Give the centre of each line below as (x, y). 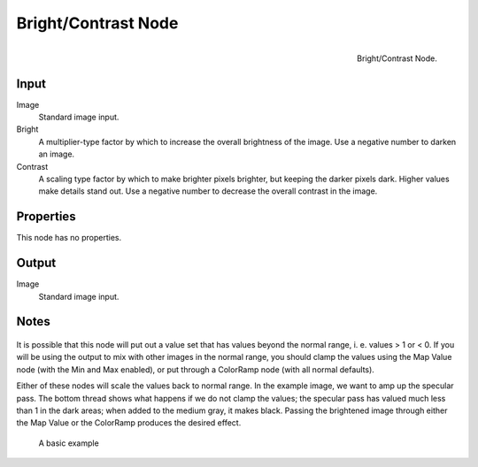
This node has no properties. (69, 238)
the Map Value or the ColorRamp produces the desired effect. (129, 423)
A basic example (69, 443)
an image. (57, 154)
